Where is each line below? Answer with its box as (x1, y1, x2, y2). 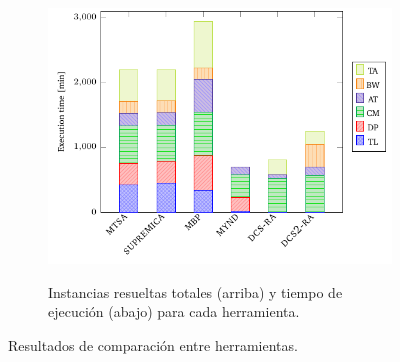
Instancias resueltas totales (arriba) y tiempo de (48, 281, 343, 302)
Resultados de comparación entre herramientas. (8, 334, 298, 355)
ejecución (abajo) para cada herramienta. (48, 301, 300, 322)
